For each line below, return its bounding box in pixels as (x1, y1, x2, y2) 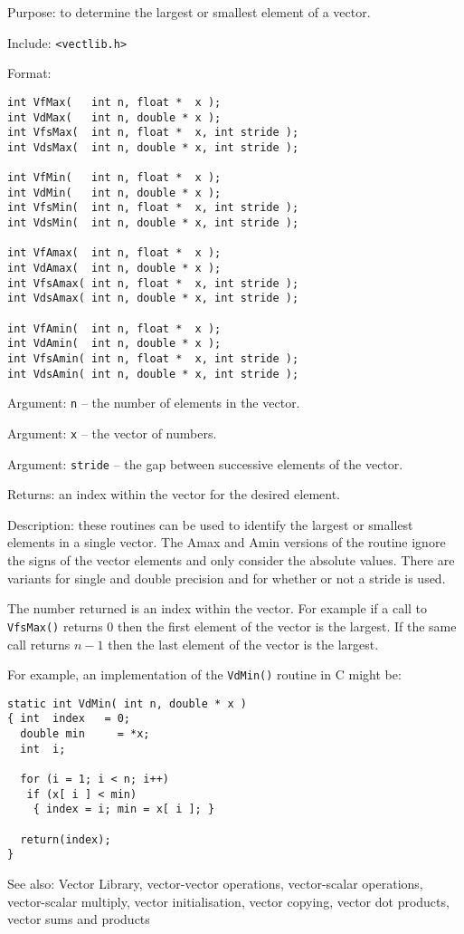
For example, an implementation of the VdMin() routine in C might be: (7, 665, 402, 684)
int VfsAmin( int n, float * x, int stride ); (7, 352, 299, 365)
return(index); (20, 833, 111, 846)
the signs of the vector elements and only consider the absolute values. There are (7, 551, 455, 570)
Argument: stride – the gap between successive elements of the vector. (7, 454, 403, 473)
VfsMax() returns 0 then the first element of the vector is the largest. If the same (7, 616, 457, 635)
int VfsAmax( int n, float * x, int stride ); (7, 276, 299, 290)
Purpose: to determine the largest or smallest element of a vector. (7, 3, 371, 21)
